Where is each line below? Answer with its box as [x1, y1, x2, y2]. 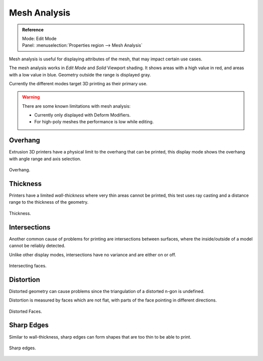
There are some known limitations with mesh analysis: [22, 103, 131, 109]
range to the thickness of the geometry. [9, 199, 89, 205]
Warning [22, 94, 40, 100]
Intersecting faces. [9, 263, 47, 268]
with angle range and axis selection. [9, 156, 81, 162]
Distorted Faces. [9, 308, 42, 314]
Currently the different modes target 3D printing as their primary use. [9, 80, 148, 86]
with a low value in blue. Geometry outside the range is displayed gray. [9, 72, 151, 77]
